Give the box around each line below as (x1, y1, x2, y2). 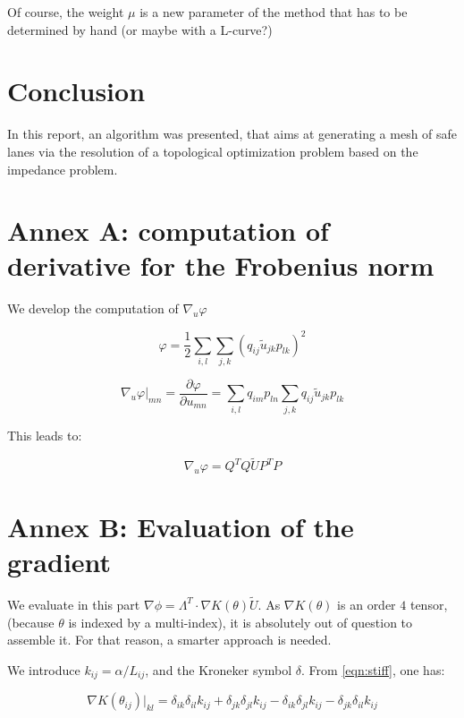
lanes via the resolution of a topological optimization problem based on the (7, 141, 418, 160)
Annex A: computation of (7, 212, 329, 249)
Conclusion (7, 73, 146, 109)
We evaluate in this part (7, 594, 140, 613)
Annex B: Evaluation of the (7, 508, 354, 544)
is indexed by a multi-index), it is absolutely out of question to (68, 612, 413, 631)
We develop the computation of (7, 299, 179, 318)
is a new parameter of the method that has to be (139, 3, 408, 21)
